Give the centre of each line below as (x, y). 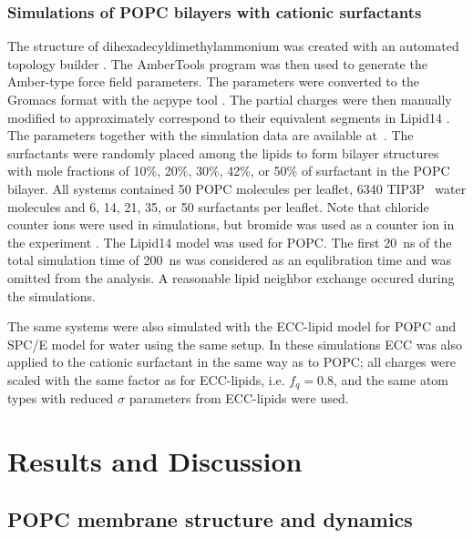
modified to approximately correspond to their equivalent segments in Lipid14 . (229, 117)
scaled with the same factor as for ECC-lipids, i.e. (146, 379)
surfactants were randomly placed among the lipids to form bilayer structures (223, 152)
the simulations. (51, 295)
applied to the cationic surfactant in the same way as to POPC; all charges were (231, 362)
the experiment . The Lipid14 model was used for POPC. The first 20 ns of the (230, 242)
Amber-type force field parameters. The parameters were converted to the (213, 81)
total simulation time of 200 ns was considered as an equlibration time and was (230, 260)
